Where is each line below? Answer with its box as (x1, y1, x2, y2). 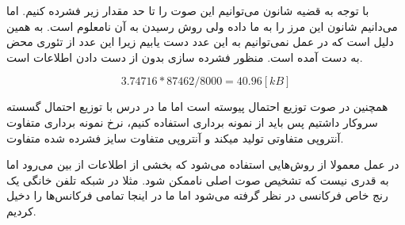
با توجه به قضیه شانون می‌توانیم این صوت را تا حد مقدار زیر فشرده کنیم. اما (6, 2, 369, 18)
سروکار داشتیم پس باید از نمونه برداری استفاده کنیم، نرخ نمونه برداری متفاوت (6, 113, 378, 130)
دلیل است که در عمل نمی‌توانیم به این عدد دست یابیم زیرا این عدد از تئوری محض (6, 33, 394, 50)
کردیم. (6, 202, 36, 219)
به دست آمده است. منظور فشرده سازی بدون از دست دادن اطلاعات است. (6, 48, 363, 65)
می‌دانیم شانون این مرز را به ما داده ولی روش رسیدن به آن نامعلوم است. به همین (6, 17, 398, 34)
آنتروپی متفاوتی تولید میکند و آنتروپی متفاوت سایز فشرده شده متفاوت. (6, 129, 344, 146)
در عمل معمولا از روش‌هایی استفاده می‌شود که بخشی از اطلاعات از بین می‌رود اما (6, 156, 399, 173)
